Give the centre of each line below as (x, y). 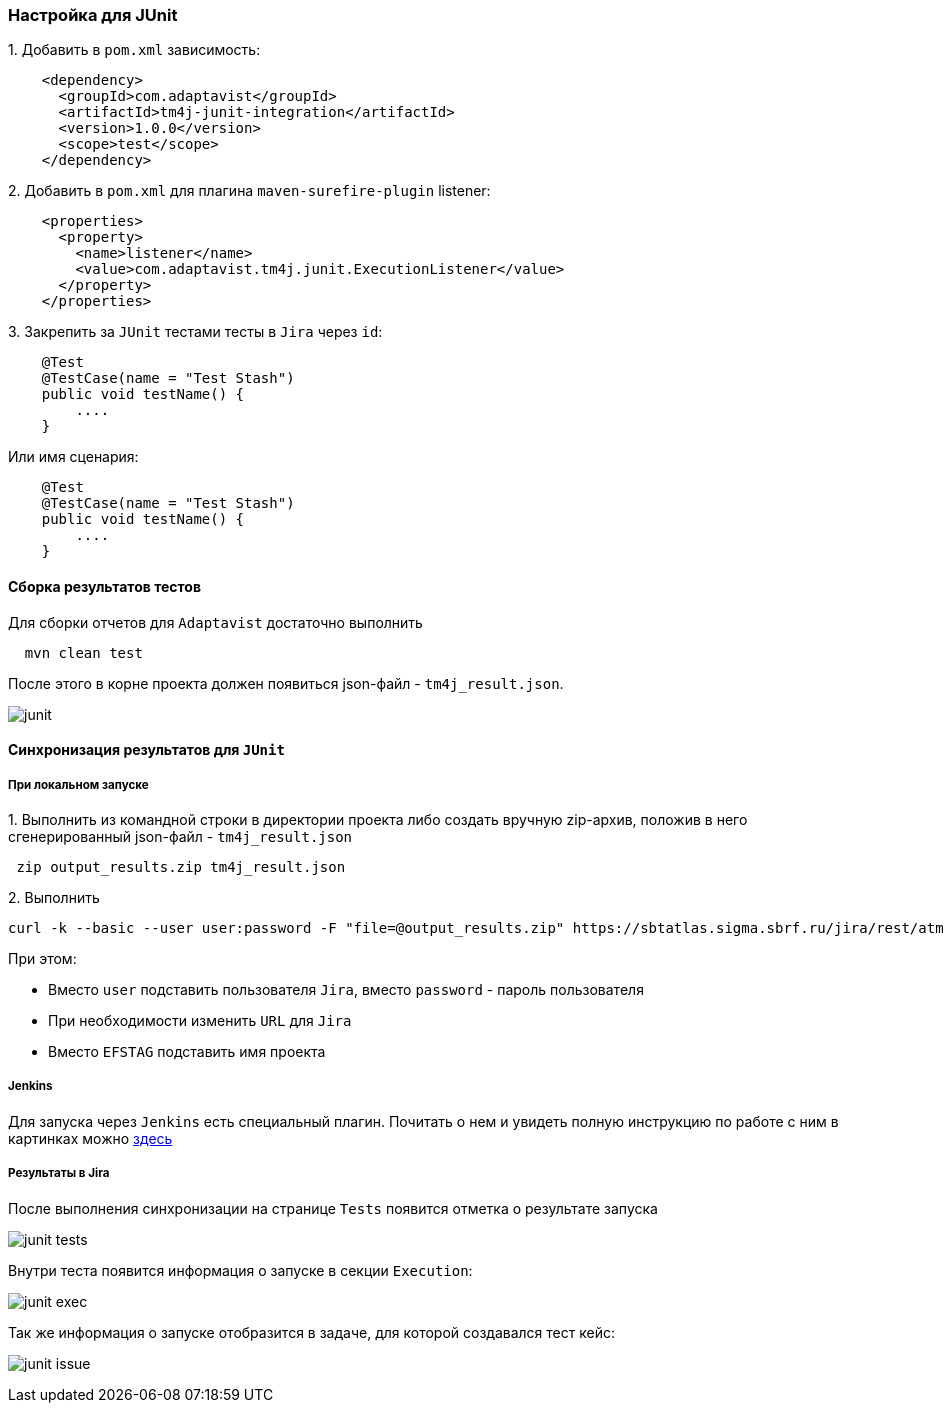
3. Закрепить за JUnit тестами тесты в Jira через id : (195, 332)
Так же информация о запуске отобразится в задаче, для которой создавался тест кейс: (311, 1332)
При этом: (42, 958)
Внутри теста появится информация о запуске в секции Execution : (240, 1270)
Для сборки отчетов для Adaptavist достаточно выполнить (215, 622)
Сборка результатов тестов (104, 586)
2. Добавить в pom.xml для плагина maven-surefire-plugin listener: (249, 191)
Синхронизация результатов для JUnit (146, 750)
